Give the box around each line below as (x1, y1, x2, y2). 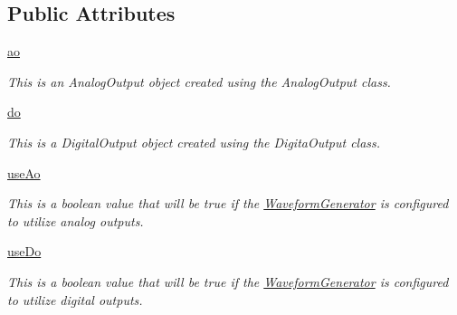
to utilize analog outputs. (7, 211, 144, 230)
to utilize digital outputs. (7, 290, 143, 309)
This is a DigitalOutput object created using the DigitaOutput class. (7, 132, 381, 151)
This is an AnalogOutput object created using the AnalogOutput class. (7, 72, 391, 91)
